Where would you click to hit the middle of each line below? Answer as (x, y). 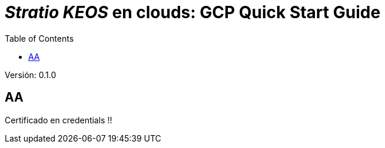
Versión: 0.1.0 (31, 75)
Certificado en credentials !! (59, 120)
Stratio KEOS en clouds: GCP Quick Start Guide (193, 12)
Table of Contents (39, 38)
